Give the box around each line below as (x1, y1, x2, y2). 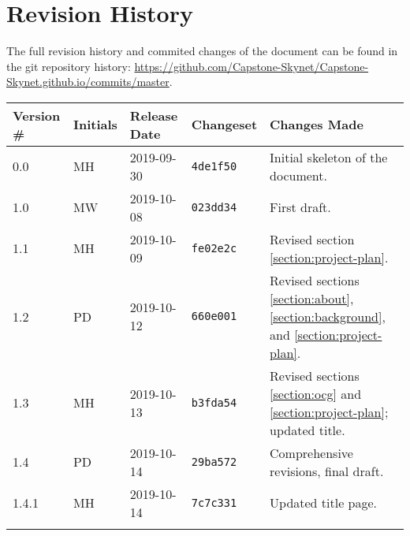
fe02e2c (191, 241, 237, 255)
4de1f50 (191, 159, 237, 173)
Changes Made (270, 115, 363, 134)
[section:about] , (270, 288, 354, 307)
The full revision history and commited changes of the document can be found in (6, 43, 398, 59)
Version (13, 106, 61, 125)
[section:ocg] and (270, 384, 362, 403)
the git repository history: (6, 58, 131, 74)
